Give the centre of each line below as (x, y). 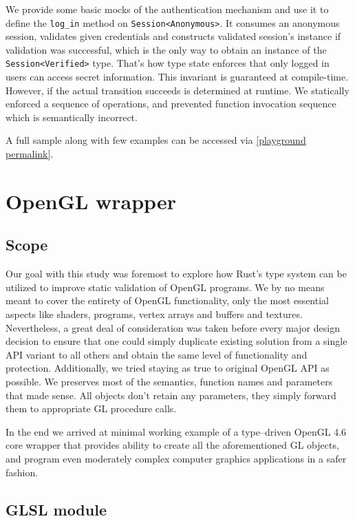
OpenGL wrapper (91, 201)
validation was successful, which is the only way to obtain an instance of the (166, 49)
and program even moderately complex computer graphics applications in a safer (176, 458)
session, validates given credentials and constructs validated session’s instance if (173, 36)
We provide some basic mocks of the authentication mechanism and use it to (167, 9)
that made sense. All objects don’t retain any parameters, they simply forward (171, 395)
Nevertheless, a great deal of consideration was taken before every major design (173, 327)
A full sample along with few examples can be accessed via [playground (156, 140)
